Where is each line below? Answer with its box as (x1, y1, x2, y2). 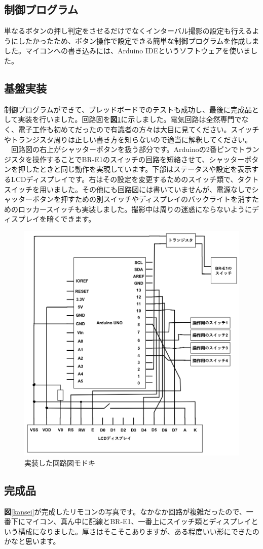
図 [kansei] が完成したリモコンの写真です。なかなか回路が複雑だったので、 (4, 506, 246, 516)
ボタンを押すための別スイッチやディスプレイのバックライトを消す (32, 194, 252, 204)
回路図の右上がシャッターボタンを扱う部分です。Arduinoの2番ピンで (11, 144, 238, 155)
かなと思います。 (4, 536, 60, 546)
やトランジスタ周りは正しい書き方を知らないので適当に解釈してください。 (4, 134, 252, 144)
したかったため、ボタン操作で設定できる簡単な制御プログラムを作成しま (18, 35, 259, 46)
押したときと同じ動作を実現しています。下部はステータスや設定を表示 (18, 164, 252, 174)
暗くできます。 (46, 213, 96, 224)
